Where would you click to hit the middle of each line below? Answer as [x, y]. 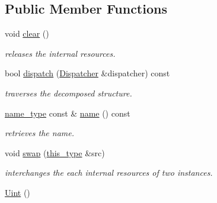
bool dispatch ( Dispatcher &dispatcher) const [87, 73]
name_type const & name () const [68, 113]
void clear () [27, 33]
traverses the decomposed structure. [68, 93]
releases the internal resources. [60, 53]
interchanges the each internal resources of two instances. [109, 173]
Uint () [17, 192]
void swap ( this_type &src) [55, 152]
